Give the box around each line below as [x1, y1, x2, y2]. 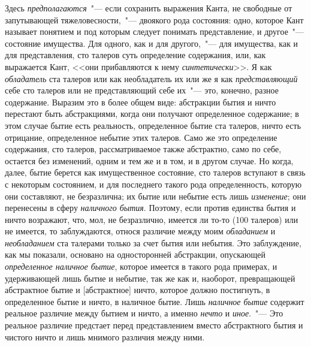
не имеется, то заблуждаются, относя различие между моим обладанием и [5, 225, 276, 237]
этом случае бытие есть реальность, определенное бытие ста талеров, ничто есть [5, 119, 301, 131]
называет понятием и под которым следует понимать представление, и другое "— [5, 25, 304, 38]
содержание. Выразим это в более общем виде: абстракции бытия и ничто [5, 95, 276, 108]
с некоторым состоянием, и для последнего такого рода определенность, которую [5, 177, 302, 190]
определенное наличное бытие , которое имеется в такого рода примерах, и [5, 260, 277, 273]
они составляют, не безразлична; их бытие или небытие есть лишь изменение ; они [5, 189, 306, 202]
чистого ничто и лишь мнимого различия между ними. [5, 330, 205, 343]
